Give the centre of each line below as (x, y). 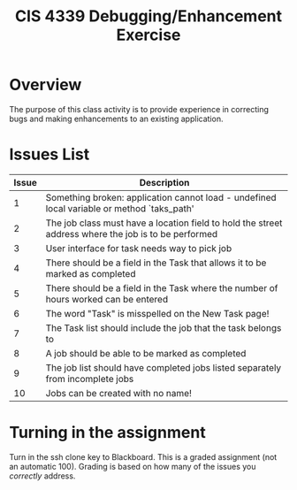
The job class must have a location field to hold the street (164, 223)
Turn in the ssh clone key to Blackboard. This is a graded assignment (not (143, 456)
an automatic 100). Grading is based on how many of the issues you (133, 466)
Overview (46, 85)
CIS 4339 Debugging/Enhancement (148, 16)
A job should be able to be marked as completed (146, 353)
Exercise (148, 35)
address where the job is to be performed (132, 234)
